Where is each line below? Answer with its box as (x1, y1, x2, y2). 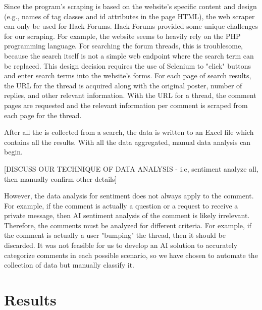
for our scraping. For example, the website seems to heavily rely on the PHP (4, 30, 241, 41)
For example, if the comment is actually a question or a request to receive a (4, 200, 238, 211)
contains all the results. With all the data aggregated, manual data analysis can (4, 136, 251, 147)
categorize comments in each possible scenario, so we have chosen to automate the (4, 249, 258, 260)
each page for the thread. (4, 110, 82, 120)
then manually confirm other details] (4, 173, 117, 184)
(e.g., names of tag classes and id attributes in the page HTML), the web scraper (4, 11, 255, 21)
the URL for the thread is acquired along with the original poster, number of (4, 80, 242, 90)
